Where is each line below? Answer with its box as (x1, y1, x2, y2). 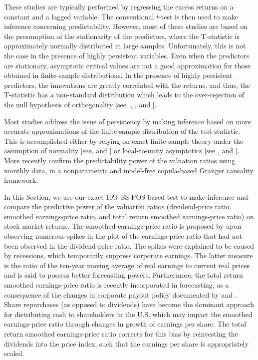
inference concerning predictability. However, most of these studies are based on (4, 21, 248, 31)
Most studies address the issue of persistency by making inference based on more (4, 116, 251, 126)
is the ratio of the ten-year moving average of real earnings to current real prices (4, 260, 250, 270)
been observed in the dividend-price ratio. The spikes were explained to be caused (4, 240, 254, 251)
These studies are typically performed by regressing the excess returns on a (4, 1, 234, 11)
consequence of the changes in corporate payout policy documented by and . (4, 289, 237, 300)
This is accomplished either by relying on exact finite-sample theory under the (4, 135, 244, 146)
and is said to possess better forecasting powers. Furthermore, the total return (4, 270, 243, 280)
